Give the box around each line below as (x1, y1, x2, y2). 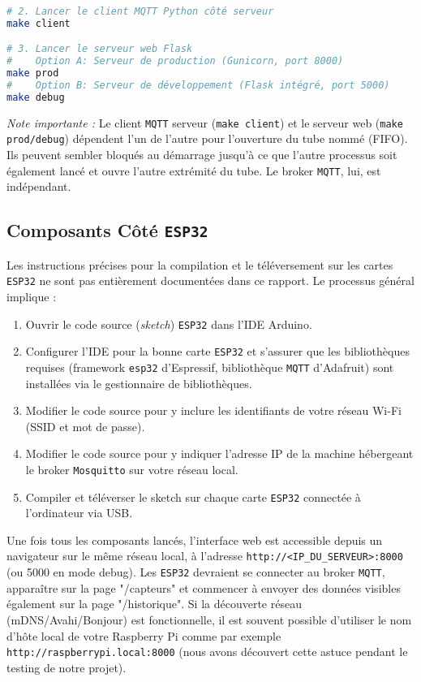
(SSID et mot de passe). (25, 417, 145, 434)
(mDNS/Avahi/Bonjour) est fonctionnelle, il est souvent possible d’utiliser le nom (6, 611, 412, 628)
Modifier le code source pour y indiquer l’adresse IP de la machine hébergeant (25, 445, 414, 462)
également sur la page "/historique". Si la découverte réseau (6, 595, 302, 612)
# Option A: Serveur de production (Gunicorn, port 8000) (6, 55, 344, 67)
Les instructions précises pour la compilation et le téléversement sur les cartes (6, 256, 393, 273)
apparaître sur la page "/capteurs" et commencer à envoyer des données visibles (6, 579, 401, 596)
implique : (6, 287, 57, 304)
